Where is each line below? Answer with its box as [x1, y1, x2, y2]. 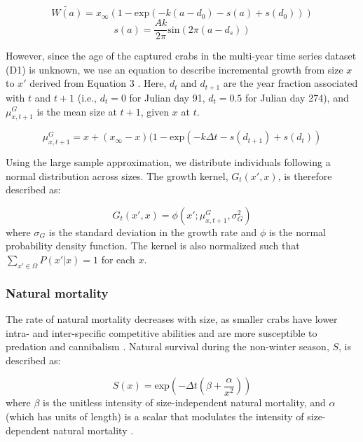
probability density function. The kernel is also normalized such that [6, 238, 300, 253]
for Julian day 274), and [245, 90, 349, 104]
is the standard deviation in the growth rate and [48, 224, 257, 239]
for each [101, 252, 135, 267]
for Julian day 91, [129, 90, 205, 104]
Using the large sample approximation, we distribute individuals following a [6, 155, 331, 170]
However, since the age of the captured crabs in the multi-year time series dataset [6, 48, 357, 63]
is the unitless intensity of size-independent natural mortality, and [43, 395, 326, 410]
